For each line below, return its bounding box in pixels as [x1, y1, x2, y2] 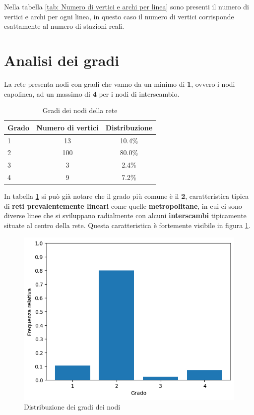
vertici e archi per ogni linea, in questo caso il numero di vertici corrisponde [4, 11, 234, 21]
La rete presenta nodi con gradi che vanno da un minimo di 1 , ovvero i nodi [4, 78, 235, 89]
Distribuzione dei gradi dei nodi [24, 401, 121, 412]
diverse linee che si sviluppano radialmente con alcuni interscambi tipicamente [4, 210, 247, 221]
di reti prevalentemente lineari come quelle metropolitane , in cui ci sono [4, 200, 242, 211]
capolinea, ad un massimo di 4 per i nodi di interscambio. [4, 88, 180, 99]
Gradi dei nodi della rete [42, 105, 118, 116]
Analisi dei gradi [4, 50, 120, 70]
